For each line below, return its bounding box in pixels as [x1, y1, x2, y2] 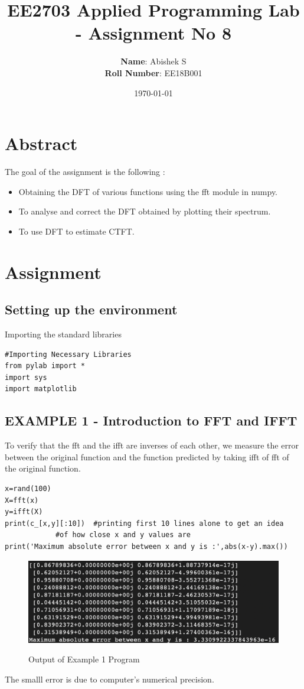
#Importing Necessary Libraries [5, 350, 132, 359]
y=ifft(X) [5, 508, 43, 516]
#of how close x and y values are [55, 531, 191, 539]
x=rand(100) [5, 484, 51, 493]
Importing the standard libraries [5, 327, 122, 340]
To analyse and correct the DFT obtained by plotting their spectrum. [18, 205, 271, 217]
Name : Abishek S [120, 55, 187, 67]
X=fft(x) [5, 496, 39, 505]
